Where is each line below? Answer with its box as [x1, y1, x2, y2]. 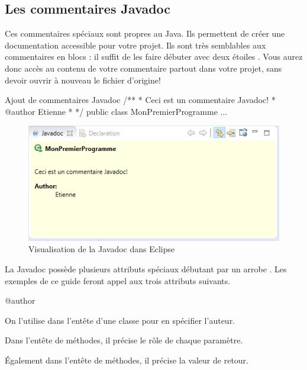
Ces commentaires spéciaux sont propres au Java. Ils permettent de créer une [5, 27, 285, 40]
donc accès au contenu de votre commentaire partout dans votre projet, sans [5, 62, 282, 74]
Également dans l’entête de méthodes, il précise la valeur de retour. [5, 353, 248, 366]
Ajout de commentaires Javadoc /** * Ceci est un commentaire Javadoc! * [5, 94, 276, 106]
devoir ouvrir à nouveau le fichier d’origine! [5, 73, 161, 86]
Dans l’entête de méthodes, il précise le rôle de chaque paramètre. [5, 334, 243, 346]
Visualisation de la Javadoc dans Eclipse [28, 243, 175, 255]
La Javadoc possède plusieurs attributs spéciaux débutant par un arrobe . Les [5, 263, 287, 275]
